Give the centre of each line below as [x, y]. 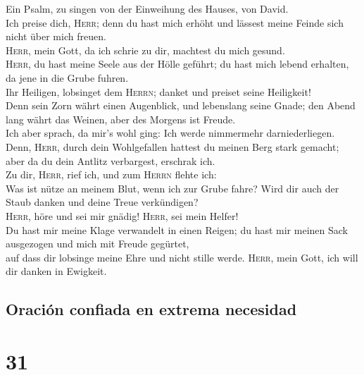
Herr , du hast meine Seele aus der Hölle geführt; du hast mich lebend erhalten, [177, 64]
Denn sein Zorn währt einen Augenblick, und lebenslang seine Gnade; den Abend [181, 105]
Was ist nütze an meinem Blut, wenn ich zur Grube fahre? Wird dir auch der [172, 188]
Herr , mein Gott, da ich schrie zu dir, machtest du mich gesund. [145, 50]
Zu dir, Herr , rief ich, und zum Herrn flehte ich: [111, 174]
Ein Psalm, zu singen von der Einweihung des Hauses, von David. [147, 8]
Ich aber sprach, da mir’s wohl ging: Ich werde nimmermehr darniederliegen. [170, 133]
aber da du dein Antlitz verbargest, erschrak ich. [111, 160]
